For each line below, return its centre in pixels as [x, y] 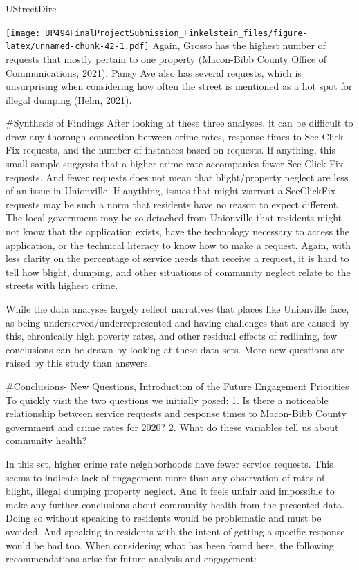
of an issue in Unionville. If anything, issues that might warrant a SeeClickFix [171, 191]
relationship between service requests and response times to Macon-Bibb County [176, 413]
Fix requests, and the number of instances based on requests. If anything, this [171, 150]
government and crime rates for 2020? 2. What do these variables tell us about [172, 426]
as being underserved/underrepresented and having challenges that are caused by [177, 322]
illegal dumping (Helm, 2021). [69, 99]
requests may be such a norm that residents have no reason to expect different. [173, 204]
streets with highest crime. [62, 285]
